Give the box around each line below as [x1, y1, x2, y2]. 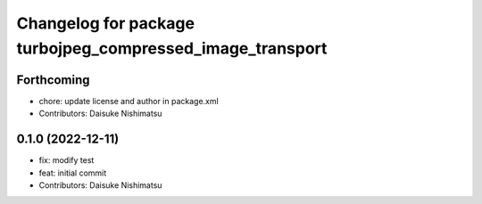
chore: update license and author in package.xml [38, 95, 219, 106]
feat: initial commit [38, 167, 107, 178]
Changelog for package [16, 13, 195, 33]
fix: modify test [38, 155, 95, 166]
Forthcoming [16, 72, 90, 87]
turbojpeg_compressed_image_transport [16, 38, 328, 58]
